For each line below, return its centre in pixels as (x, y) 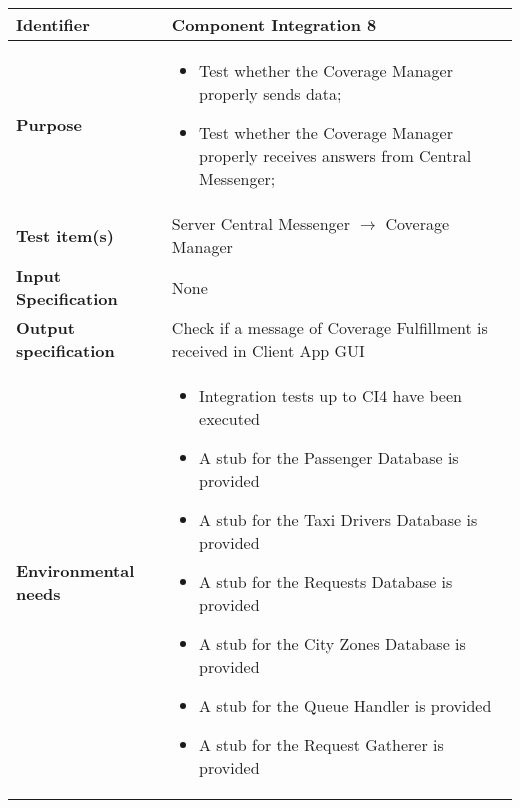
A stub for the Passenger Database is (329, 457)
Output (45, 327)
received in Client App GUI (268, 350)
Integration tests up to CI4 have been (330, 395)
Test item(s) (65, 235)
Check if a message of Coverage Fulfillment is (329, 327)
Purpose (49, 124)
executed (229, 418)
